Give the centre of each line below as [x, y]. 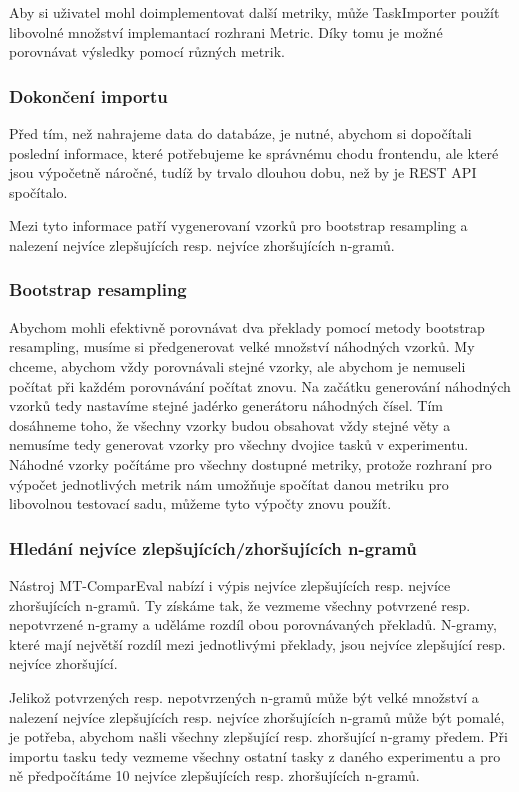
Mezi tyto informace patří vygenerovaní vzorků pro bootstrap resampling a [238, 225]
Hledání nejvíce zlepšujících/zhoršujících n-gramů [213, 547]
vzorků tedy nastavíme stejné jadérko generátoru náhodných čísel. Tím [226, 405]
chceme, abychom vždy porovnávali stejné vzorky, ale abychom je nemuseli [237, 365]
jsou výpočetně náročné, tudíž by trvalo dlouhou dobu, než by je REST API [243, 172]
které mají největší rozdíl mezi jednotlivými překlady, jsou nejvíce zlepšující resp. [257, 643]
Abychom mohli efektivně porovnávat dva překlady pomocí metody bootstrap [247, 326]
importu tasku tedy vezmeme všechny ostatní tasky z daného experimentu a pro [255, 755]
